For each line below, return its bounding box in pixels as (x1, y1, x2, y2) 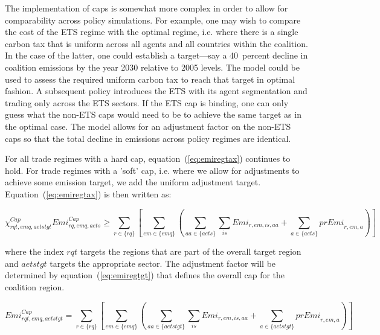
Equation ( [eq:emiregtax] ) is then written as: (5, 187, 172, 200)
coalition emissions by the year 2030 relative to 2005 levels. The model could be (5, 60, 300, 73)
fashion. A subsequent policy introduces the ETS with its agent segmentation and (5, 85, 308, 97)
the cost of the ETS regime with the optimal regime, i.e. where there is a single (5, 25, 298, 38)
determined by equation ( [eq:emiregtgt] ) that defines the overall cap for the (5, 269, 285, 281)
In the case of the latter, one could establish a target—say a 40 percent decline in (5, 49, 308, 62)
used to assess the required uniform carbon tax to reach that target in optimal (5, 72, 295, 85)
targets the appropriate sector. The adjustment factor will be (50, 257, 276, 269)
